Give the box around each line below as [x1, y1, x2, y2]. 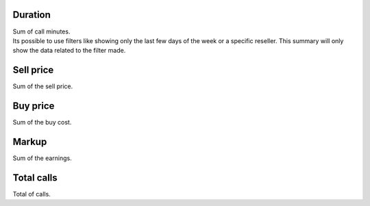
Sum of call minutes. [12, 27, 71, 36]
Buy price [12, 100, 55, 112]
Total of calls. [12, 190, 51, 198]
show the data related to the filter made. [12, 47, 126, 55]
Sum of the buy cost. [12, 118, 72, 127]
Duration [12, 9, 51, 21]
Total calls [12, 172, 58, 183]
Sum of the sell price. [12, 82, 73, 90]
